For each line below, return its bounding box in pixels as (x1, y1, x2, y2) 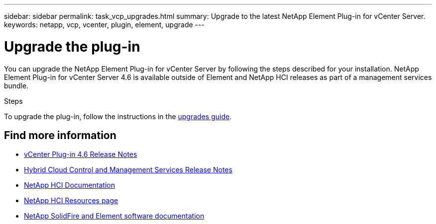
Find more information (4, 129, 116, 142)
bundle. (4, 81, 29, 90)
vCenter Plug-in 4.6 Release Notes (24, 150, 137, 159)
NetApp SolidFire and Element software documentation (24, 212, 205, 221)
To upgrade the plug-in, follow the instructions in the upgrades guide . (4, 112, 232, 121)
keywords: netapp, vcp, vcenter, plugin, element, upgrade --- (4, 20, 205, 29)
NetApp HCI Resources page (24, 196, 118, 205)
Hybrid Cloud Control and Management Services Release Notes (24, 165, 232, 174)
